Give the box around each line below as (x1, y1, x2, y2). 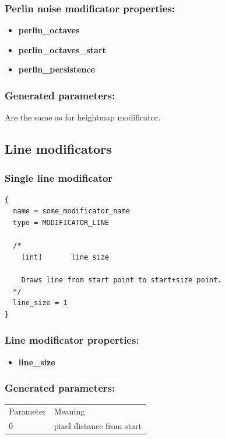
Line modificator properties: (5, 333, 139, 347)
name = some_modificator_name (13, 207, 130, 216)
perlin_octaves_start (18, 43, 106, 56)
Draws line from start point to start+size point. (21, 275, 222, 284)
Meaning (54, 405, 85, 417)
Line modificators (5, 140, 112, 158)
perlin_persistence (18, 63, 95, 75)
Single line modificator (5, 170, 113, 185)
